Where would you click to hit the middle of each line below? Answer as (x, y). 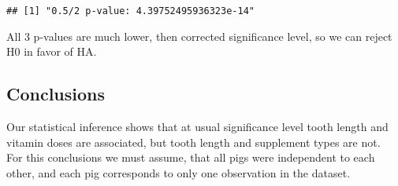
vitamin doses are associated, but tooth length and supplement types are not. (193, 142)
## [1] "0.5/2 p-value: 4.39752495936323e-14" (130, 11)
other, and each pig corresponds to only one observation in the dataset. (179, 172)
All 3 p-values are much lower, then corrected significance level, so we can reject (199, 36)
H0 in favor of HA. (52, 51)
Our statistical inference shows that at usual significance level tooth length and (197, 127)
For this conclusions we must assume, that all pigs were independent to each (191, 157)
